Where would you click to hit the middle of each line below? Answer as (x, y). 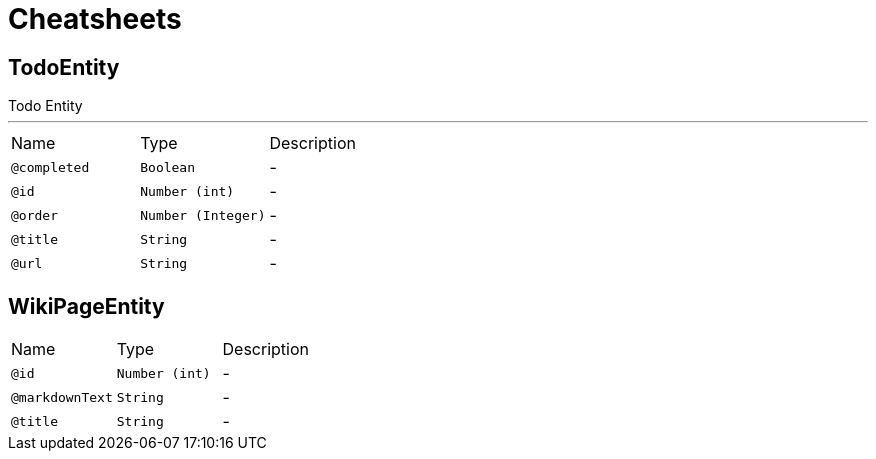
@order (34, 215)
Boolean (168, 167)
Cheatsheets (95, 19)
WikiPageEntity (86, 306)
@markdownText (62, 397)
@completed (50, 167)
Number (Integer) (203, 215)
